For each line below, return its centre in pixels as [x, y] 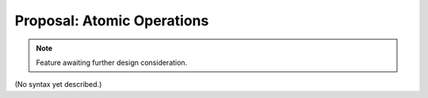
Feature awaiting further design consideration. [112, 62]
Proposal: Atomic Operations [112, 21]
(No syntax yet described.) [58, 85]
